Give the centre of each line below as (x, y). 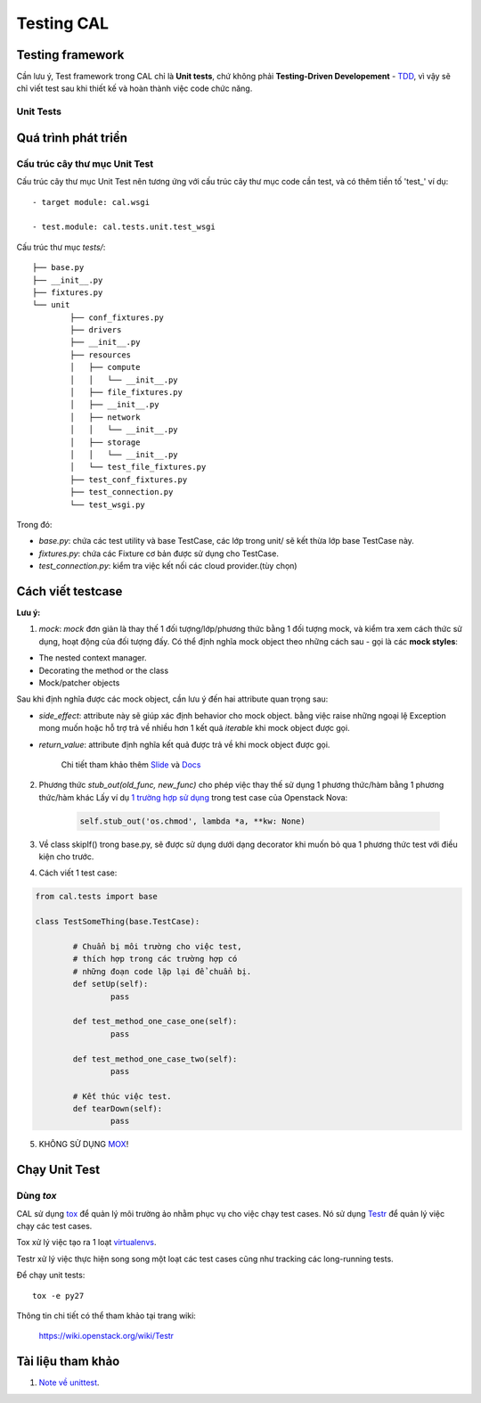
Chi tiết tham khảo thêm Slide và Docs (131, 764)
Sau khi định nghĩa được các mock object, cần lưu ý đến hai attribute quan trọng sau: (172, 699)
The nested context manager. (93, 658)
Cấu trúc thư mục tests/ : (61, 247)
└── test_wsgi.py (108, 505)
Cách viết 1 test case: (78, 873)
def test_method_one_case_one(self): (155, 1021)
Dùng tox (37, 1196)
